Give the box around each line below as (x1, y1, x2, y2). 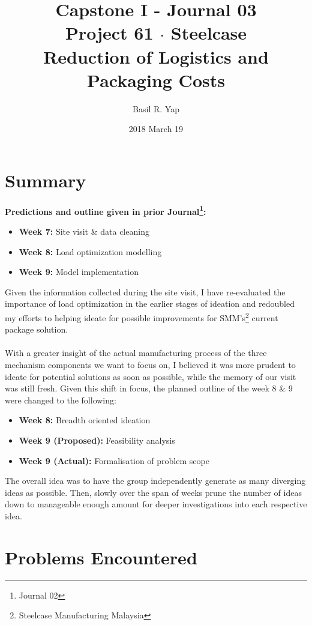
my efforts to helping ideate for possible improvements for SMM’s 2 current (5, 310, 278, 324)
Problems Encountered (5, 545, 197, 569)
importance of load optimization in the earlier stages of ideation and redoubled (5, 297, 295, 310)
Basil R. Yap (133, 102, 179, 115)
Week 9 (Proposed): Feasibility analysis (19, 434, 175, 447)
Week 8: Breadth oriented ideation (19, 414, 151, 426)
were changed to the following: (5, 393, 116, 406)
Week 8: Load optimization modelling (19, 245, 162, 258)
